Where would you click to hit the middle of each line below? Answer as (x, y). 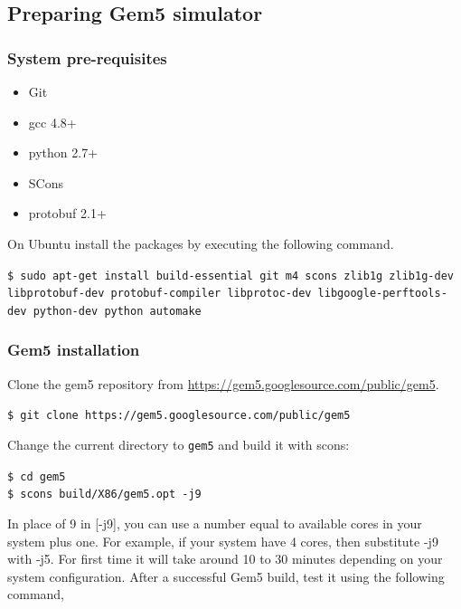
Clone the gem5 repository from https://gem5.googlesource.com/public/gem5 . (223, 383)
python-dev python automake (117, 311)
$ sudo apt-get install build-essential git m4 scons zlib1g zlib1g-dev (230, 276)
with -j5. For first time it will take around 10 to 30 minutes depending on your (225, 559)
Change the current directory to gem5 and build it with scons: (179, 444)
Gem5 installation (74, 350)
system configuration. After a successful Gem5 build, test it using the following (226, 576)
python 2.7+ (63, 152)
